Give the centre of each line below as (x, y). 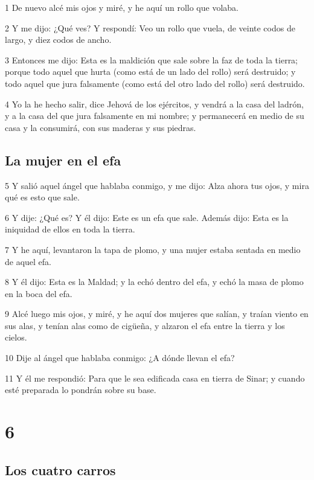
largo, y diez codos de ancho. (58, 40)
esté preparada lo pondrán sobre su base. (81, 390)
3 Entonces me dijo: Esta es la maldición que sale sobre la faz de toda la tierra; (152, 59)
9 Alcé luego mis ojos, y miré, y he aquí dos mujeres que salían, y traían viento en (157, 314)
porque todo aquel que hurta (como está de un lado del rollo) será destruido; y (150, 72)
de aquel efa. (28, 261)
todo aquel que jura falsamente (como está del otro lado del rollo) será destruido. (155, 83)
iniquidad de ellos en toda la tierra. (70, 229)
